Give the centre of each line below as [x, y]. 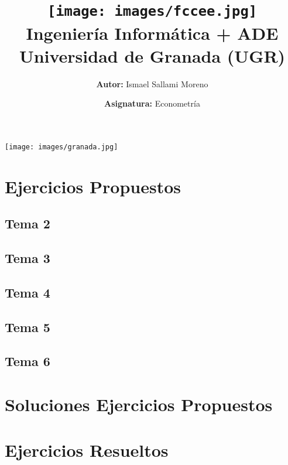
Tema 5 [28, 326]
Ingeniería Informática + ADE [152, 33]
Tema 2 [28, 223]
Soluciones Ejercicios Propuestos [139, 404]
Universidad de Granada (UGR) [152, 55]
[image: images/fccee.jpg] [152, 11]
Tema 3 [28, 258]
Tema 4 [28, 292]
